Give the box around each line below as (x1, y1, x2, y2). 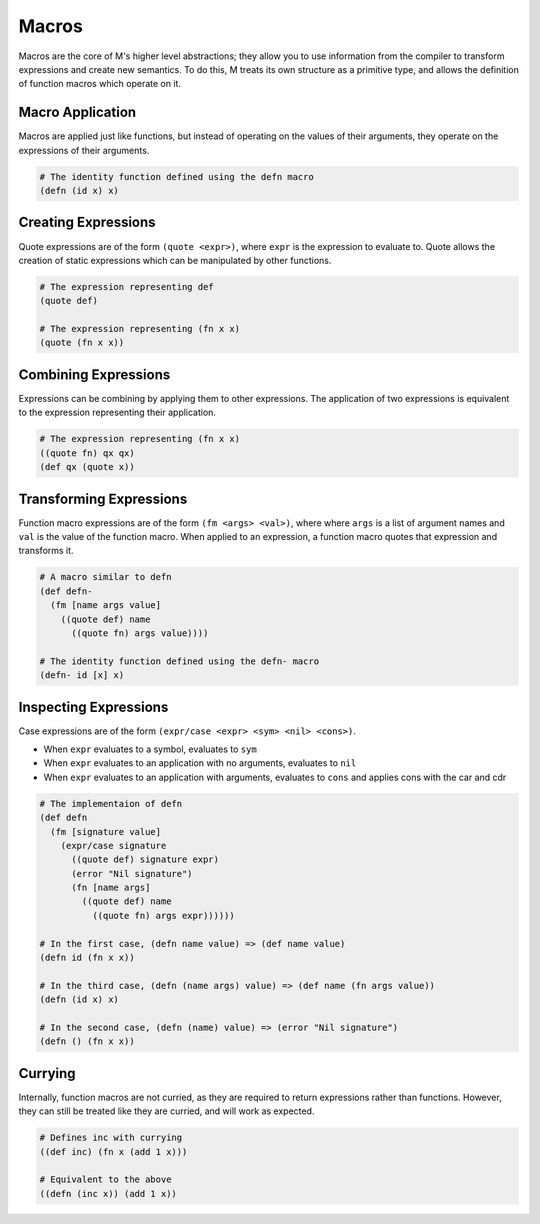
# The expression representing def (39, 281, 214, 292)
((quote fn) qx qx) (39, 447, 135, 459)
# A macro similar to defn (39, 571, 172, 583)
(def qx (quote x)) (39, 461, 135, 473)
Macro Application (18, 104, 137, 121)
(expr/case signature (60, 840, 167, 851)
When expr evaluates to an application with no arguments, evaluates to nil (43, 757, 357, 769)
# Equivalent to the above (39, 1174, 172, 1185)
